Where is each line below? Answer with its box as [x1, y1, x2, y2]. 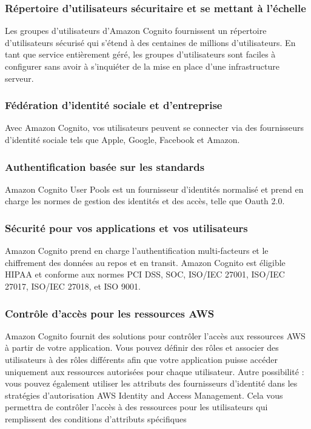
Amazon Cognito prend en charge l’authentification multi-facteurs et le [5, 244, 269, 257]
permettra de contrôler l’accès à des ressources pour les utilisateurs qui [5, 401, 268, 413]
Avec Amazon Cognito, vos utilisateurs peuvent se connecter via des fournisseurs [5, 121, 304, 134]
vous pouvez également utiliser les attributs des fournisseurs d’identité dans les [5, 377, 298, 390]
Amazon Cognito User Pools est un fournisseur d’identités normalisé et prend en [5, 182, 304, 195]
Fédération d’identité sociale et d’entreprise [5, 98, 222, 113]
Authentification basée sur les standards [5, 159, 205, 174]
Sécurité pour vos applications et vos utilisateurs [5, 220, 248, 235]
